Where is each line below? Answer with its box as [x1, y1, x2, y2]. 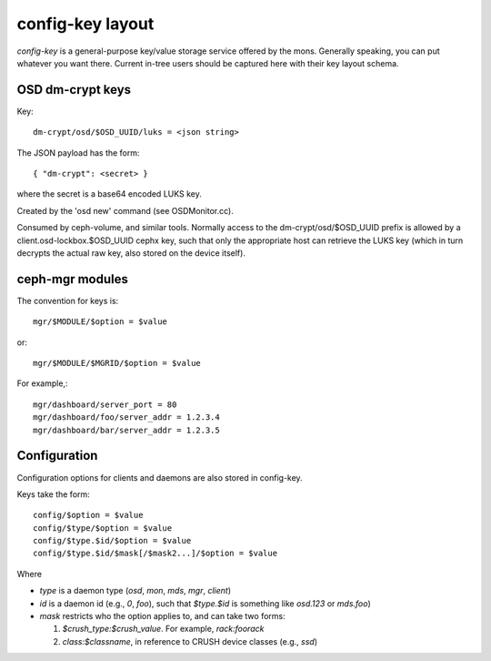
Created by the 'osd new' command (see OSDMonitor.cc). [16, 205, 234, 216]
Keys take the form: [16, 488, 90, 500]
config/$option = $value [33, 510, 144, 521]
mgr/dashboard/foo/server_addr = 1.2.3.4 [33, 412, 220, 422]
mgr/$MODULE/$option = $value [33, 317, 168, 327]
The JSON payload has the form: [16, 147, 140, 158]
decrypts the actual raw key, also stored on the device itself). [16, 247, 245, 259]
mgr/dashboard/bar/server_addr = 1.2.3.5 [33, 424, 220, 435]
